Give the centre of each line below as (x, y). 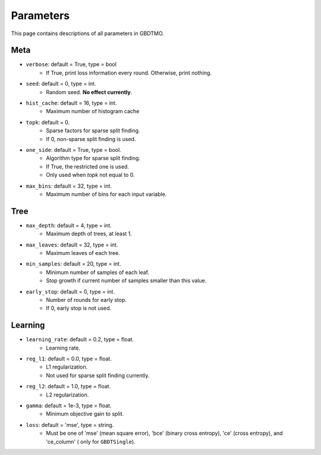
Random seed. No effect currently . (89, 92)
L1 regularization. (67, 367)
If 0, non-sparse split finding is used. (91, 139)
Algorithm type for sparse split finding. (93, 158)
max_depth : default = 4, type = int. (69, 225)
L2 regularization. (67, 395)
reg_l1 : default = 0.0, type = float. (69, 359)
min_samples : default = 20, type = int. (73, 264)
